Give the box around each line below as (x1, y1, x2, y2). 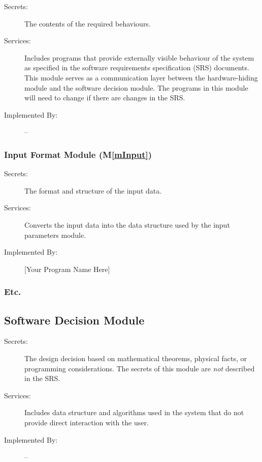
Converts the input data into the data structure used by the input (24, 219, 230, 230)
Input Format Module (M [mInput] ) (4, 148, 152, 160)
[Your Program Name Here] (24, 263, 110, 274)
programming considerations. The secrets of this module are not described (24, 363, 255, 373)
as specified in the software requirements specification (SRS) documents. (24, 62, 249, 73)
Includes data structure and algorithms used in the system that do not (24, 407, 244, 418)
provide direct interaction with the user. (24, 417, 149, 427)
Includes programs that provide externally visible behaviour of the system (24, 52, 254, 63)
